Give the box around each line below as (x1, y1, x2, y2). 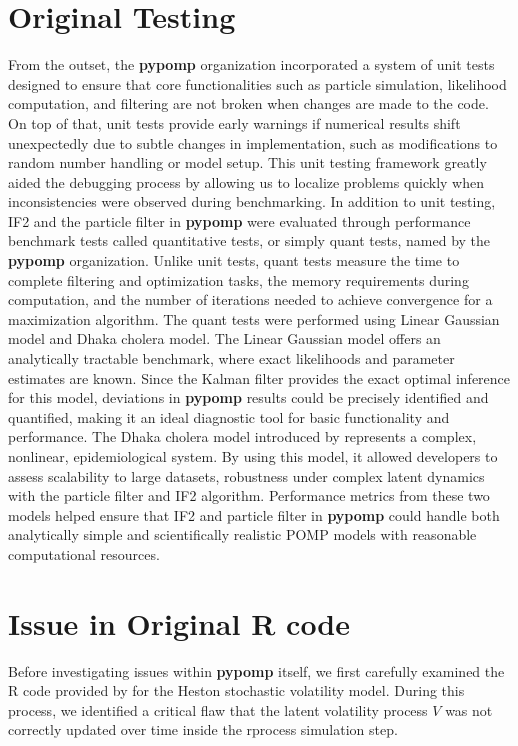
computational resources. (8, 543, 160, 564)
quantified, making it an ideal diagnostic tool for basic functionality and (8, 406, 450, 427)
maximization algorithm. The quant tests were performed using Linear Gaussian (8, 308, 500, 329)
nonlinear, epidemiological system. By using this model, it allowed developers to (8, 446, 498, 466)
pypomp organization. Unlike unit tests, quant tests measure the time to (8, 250, 460, 271)
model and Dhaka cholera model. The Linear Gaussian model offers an (8, 328, 441, 349)
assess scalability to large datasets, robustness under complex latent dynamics (8, 465, 485, 486)
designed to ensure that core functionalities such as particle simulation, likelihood (8, 73, 507, 94)
